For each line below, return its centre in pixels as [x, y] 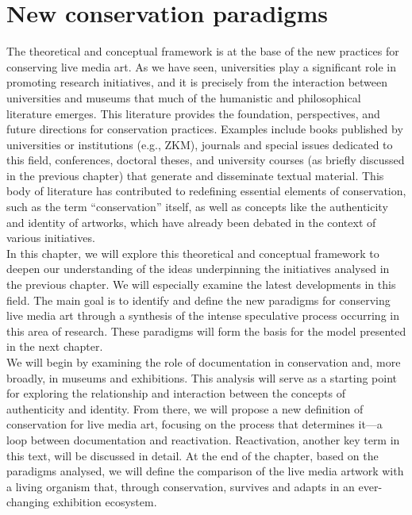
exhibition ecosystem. [105, 502]
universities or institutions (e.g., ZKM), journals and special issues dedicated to [200, 144]
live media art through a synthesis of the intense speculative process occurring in [203, 315]
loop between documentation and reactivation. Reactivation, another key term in [203, 439]
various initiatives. [51, 238]
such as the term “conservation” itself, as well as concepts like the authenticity [197, 207]
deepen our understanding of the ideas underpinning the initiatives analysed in [198, 269]
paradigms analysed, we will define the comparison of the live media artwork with [205, 471]
